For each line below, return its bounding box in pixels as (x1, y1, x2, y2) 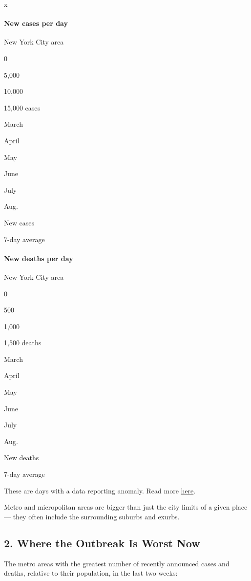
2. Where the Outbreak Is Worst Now (4, 535, 200, 550)
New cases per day (4, 18, 68, 28)
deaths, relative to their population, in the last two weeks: (4, 568, 178, 578)
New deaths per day (4, 253, 73, 263)
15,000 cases (4, 102, 41, 112)
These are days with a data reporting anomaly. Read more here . (4, 485, 196, 495)
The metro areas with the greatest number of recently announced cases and (4, 558, 230, 568)
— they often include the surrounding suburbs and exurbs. (4, 511, 180, 521)
